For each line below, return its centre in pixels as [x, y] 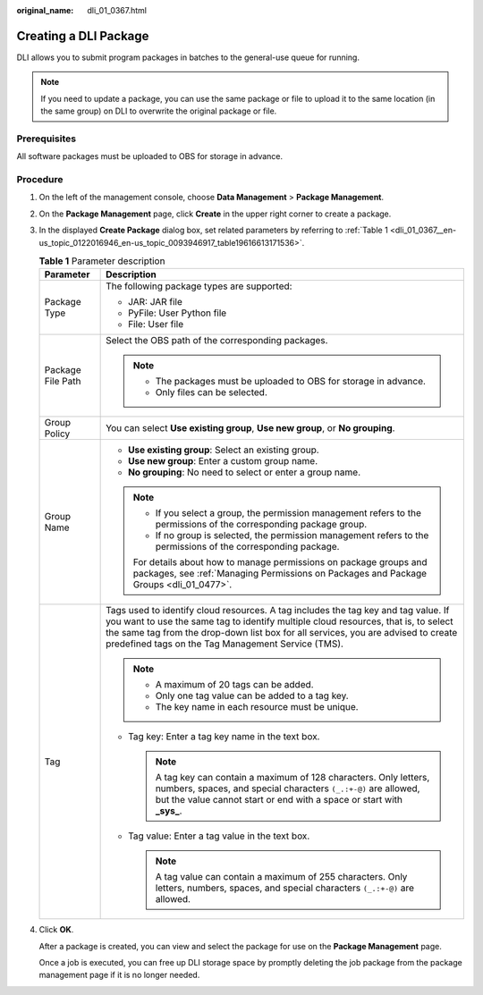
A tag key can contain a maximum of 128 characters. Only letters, [292, 778]
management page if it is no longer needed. [119, 975]
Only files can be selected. [211, 392]
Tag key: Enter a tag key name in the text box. [224, 737]
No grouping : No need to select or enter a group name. [245, 472]
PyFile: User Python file [178, 313]
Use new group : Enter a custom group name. [223, 461]
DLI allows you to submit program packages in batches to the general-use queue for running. [188, 57]
